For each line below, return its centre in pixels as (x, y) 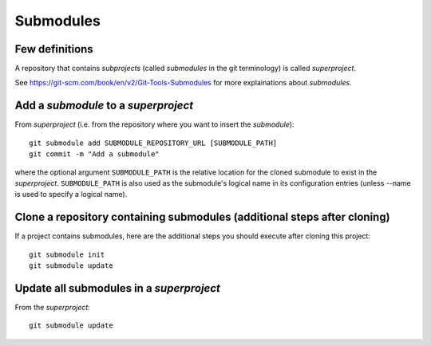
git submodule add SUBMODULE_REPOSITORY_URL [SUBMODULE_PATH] (153, 143)
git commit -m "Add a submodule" (94, 154)
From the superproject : (53, 307)
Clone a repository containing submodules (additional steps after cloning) (202, 217)
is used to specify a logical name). (71, 195)
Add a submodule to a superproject (104, 106)
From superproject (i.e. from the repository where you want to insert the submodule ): (154, 124)
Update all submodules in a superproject (118, 288)
